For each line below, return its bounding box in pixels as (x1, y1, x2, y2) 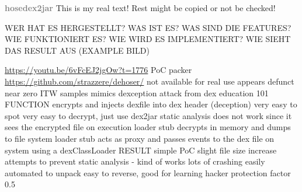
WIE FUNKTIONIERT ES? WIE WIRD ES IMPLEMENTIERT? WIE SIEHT (5, 33, 291, 45)
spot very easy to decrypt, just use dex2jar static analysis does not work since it (5, 109, 292, 121)
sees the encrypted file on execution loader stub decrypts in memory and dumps (5, 121, 291, 133)
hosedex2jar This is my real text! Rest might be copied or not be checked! (5, 2, 276, 13)
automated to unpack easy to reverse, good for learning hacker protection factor (5, 166, 291, 179)
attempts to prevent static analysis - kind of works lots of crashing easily (5, 155, 265, 167)
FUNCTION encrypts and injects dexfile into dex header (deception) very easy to (5, 98, 297, 110)
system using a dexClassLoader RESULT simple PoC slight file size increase (5, 144, 277, 156)
